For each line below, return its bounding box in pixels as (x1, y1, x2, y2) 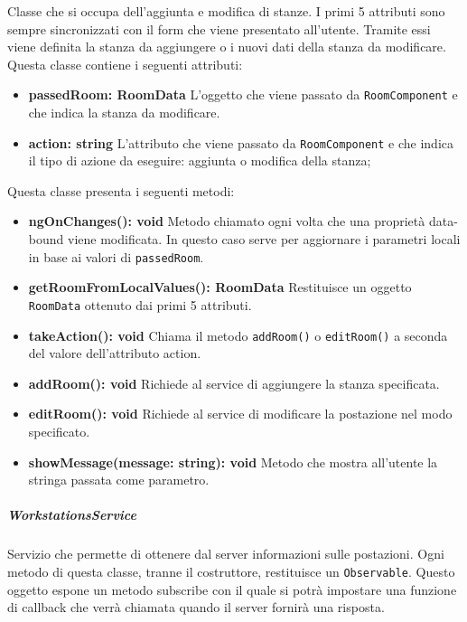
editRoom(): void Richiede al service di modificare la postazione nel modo (28, 404, 453, 423)
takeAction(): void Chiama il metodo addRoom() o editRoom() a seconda (28, 325, 448, 344)
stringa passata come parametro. (28, 470, 210, 489)
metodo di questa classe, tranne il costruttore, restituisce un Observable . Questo (7, 561, 455, 580)
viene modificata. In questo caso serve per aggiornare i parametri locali (67, 230, 461, 249)
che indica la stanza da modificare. (28, 103, 220, 122)
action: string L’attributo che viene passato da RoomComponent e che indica (28, 133, 453, 152)
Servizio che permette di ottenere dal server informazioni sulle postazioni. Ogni (7, 544, 444, 563)
